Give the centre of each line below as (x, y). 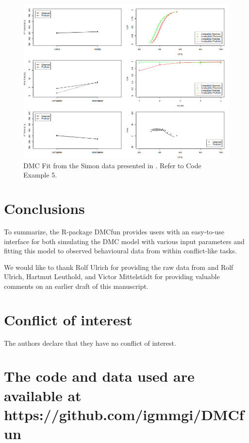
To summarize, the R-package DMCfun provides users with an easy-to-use (114, 231)
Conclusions (44, 208)
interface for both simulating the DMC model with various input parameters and (124, 241)
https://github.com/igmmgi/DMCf (124, 414)
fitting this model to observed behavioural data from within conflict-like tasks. (120, 251)
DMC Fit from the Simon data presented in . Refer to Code (112, 165)
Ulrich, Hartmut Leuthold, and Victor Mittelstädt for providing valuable (112, 276)
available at (43, 395)
